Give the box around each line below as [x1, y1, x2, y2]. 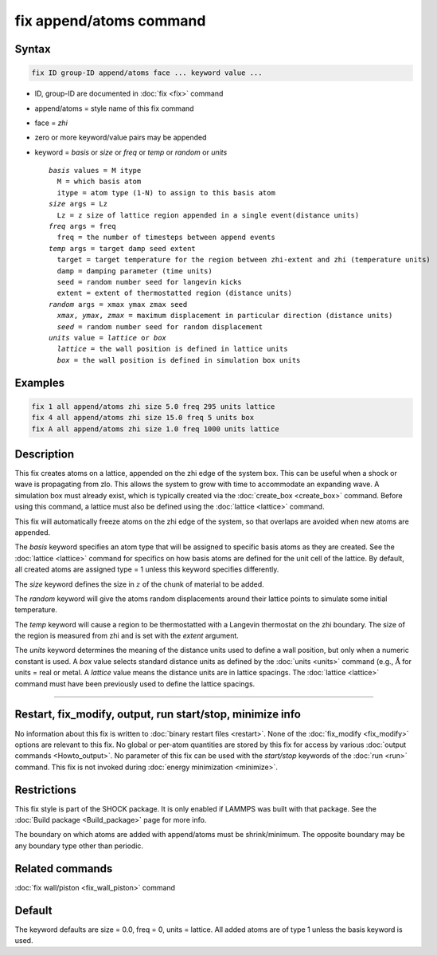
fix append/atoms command [14, 12, 206, 29]
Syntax [14, 42, 51, 56]
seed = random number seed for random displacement [57, 322, 263, 331]
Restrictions [14, 783, 77, 796]
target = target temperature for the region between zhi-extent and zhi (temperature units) [57, 255, 431, 265]
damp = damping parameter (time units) [57, 266, 213, 275]
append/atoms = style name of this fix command [34, 104, 194, 113]
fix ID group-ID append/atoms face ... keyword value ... [31, 69, 263, 77]
